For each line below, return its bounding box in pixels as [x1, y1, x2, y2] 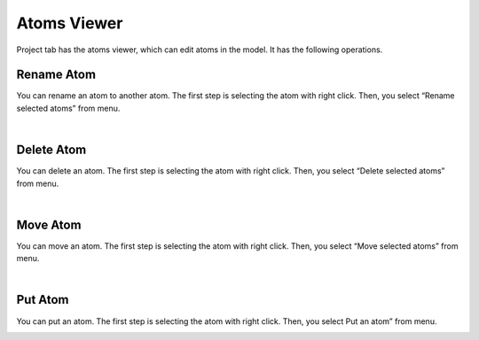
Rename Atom [16, 67, 97, 82]
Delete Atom [16, 143, 87, 158]
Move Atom [16, 217, 82, 232]
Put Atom [16, 292, 69, 307]
